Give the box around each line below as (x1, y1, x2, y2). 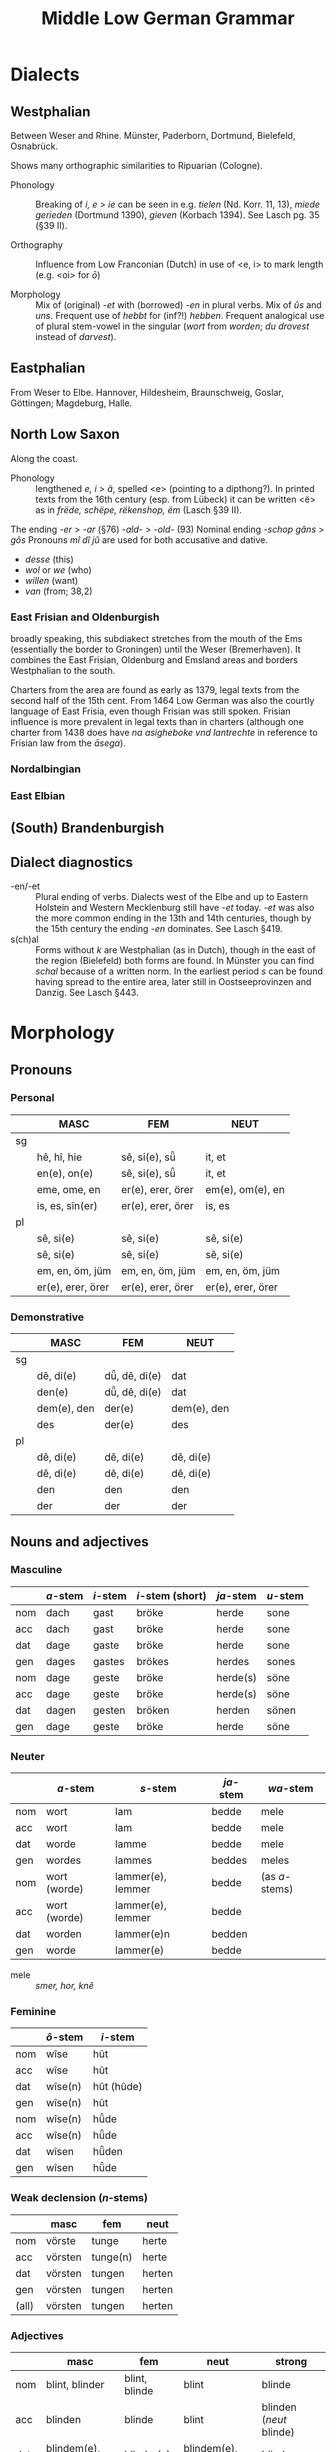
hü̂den (93, 2145, 123, 2159)
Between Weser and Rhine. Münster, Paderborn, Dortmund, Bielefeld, (10, 130, 296, 141)
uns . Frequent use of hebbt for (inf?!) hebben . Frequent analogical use (35, 310, 325, 321)
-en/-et (10, 880, 41, 892)
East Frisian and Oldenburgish (10, 610, 160, 624)
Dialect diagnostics (10, 853, 133, 871)
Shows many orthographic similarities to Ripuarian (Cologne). (10, 160, 263, 171)
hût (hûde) (93, 2080, 143, 2094)
